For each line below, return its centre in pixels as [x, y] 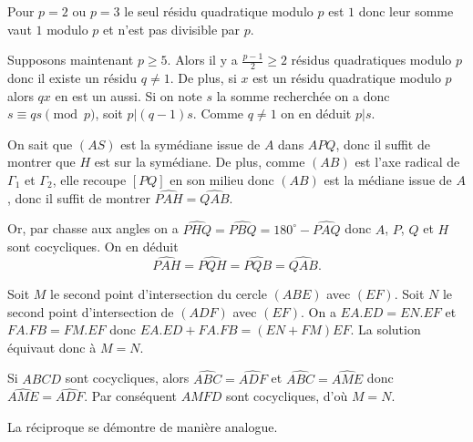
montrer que [41, 162]
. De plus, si [203, 78]
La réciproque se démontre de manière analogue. [143, 427]
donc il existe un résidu [72, 78]
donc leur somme [406, 11]
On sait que [40, 144]
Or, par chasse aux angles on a [93, 228]
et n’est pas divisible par [172, 29]
